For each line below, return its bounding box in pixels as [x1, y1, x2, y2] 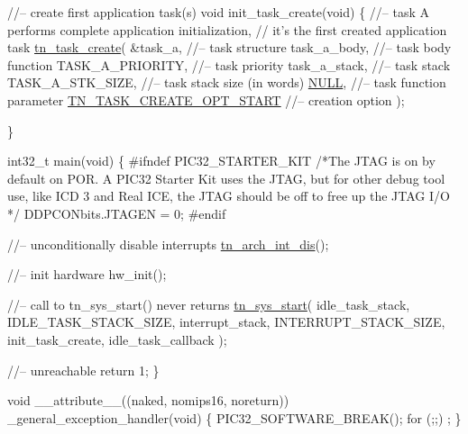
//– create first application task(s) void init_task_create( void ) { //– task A [7, 3, 429, 21]
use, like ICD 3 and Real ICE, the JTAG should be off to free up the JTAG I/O [7, 186, 450, 205]
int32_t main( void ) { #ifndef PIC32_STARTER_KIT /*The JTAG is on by [7, 151, 436, 170]
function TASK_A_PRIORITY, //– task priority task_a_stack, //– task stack [7, 55, 451, 74]
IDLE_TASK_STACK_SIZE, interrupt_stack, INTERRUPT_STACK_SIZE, [7, 312, 445, 331]
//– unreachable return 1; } [7, 360, 160, 379]
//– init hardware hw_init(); [7, 265, 167, 284]
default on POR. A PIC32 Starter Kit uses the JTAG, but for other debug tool [7, 168, 445, 187]
